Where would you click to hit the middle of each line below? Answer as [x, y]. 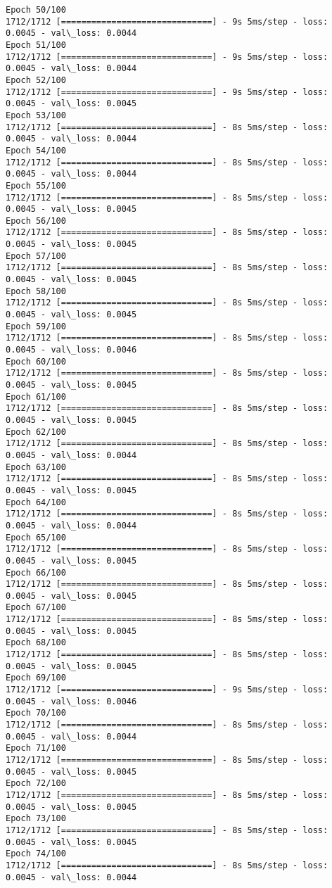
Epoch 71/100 [36, 748]
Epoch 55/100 [36, 185]
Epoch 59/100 [36, 326]
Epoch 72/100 [36, 784]
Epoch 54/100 [36, 150]
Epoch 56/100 [36, 221]
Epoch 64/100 [36, 502]
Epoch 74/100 [36, 854]
